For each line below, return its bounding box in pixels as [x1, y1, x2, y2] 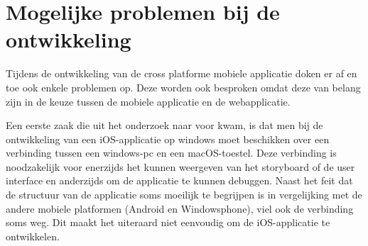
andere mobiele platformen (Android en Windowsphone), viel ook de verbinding [6, 201, 354, 216]
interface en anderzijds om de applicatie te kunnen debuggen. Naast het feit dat [6, 173, 353, 188]
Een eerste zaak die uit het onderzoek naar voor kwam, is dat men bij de [6, 118, 323, 133]
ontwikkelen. [6, 228, 60, 243]
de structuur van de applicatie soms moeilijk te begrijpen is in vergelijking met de [6, 187, 362, 202]
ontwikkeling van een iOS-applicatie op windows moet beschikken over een [6, 131, 330, 146]
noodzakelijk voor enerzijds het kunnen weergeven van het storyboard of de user [6, 159, 355, 174]
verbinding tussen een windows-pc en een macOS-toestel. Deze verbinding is [6, 145, 337, 160]
